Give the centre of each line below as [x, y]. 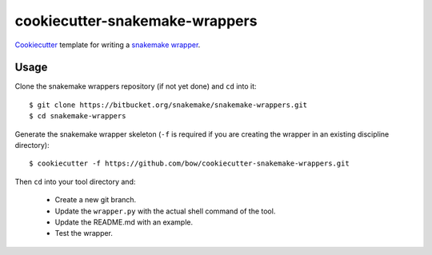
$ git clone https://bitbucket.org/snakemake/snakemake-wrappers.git [168, 105]
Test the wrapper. [84, 233]
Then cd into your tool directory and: [75, 181]
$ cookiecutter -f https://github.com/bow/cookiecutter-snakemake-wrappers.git [189, 163]
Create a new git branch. [96, 200]
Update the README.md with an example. [124, 222]
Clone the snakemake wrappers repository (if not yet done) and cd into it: [136, 86]
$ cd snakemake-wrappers [78, 116]
